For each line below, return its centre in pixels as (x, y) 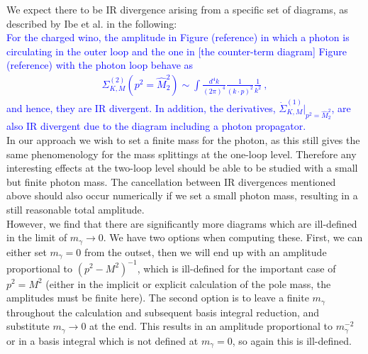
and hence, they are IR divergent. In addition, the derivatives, (141, 107)
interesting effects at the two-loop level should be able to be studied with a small (182, 168)
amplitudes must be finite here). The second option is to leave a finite (158, 298)
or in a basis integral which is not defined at (102, 340)
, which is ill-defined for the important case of (236, 268)
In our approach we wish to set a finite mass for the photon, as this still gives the (183, 139)
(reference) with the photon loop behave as (100, 65)
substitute (28, 326)
